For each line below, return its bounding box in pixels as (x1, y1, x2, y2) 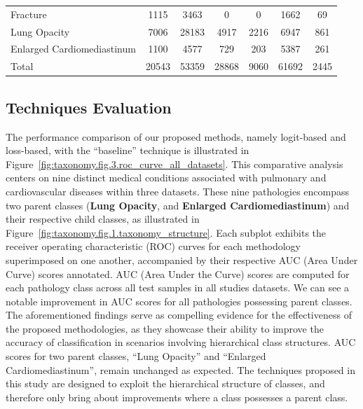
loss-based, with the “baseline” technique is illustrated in (6, 143, 249, 158)
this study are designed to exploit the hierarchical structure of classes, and (6, 376, 325, 391)
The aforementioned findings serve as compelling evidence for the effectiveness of (6, 307, 352, 322)
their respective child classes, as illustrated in (6, 212, 200, 226)
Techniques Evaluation (6, 96, 172, 118)
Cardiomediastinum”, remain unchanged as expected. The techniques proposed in (6, 362, 355, 377)
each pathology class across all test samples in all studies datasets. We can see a (6, 280, 350, 295)
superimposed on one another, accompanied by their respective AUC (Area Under (6, 252, 358, 267)
